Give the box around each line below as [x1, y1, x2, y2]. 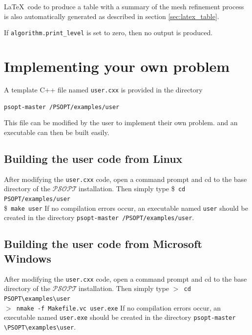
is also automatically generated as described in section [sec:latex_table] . [4, 11, 219, 21]
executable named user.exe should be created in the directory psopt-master [4, 312, 236, 322]
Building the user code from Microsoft [4, 236, 202, 251]
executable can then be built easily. [4, 127, 109, 137]
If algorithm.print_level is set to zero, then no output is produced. [4, 27, 213, 38]
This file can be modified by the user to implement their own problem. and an [4, 117, 238, 128]
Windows [4, 250, 51, 266]
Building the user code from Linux [4, 151, 183, 166]
